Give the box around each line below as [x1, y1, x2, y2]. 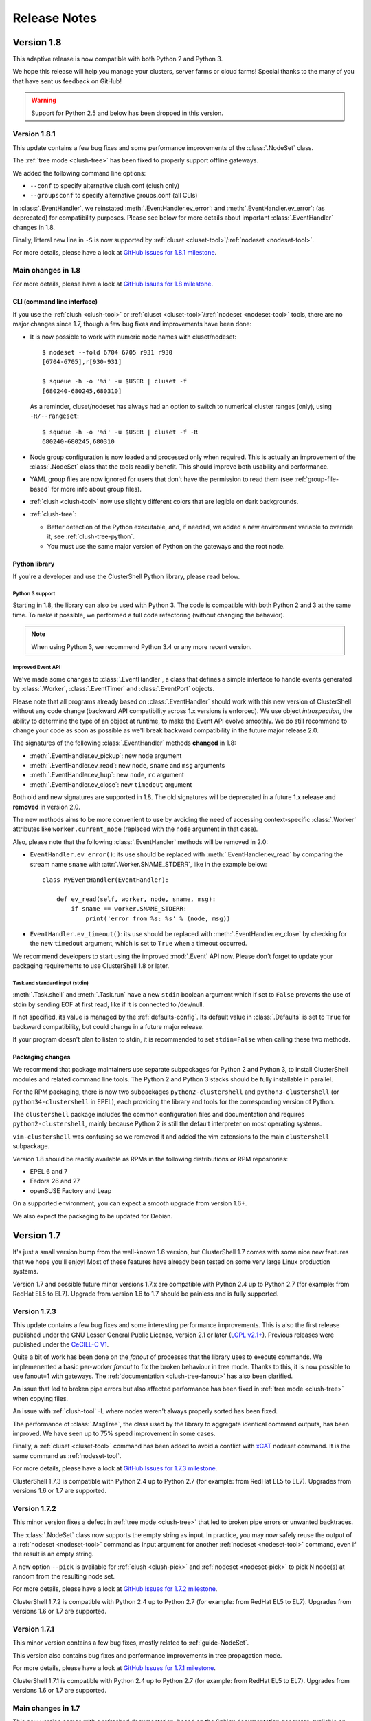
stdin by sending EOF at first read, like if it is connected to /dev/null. [12, 1000, 205, 1009]
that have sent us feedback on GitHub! [12, 76, 122, 85]
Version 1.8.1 [12, 129, 56, 139]
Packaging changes [12, 1053, 71, 1062]
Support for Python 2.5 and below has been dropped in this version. [31, 109, 223, 117]
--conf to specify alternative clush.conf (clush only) [30, 181, 180, 189]
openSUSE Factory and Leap [30, 1186, 112, 1194]
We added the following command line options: [12, 169, 146, 177]
